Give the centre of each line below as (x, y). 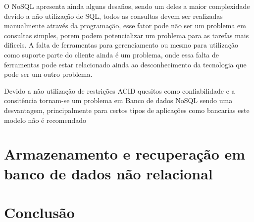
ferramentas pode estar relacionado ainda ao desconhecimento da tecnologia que (125, 64)
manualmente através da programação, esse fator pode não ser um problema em (125, 26)
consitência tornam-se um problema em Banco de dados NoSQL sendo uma (118, 100)
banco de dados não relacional (108, 173)
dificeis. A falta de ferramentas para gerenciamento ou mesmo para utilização (121, 45)
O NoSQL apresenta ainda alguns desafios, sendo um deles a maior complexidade (127, 6)
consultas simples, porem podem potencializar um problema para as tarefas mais (127, 35)
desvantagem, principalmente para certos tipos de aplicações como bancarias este (127, 110)
